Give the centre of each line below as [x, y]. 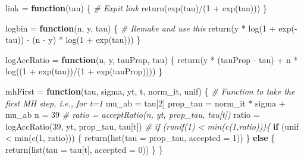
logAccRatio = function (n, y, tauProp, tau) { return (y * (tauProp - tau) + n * [152, 59]
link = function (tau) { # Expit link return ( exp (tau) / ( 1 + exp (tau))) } [136, 8]
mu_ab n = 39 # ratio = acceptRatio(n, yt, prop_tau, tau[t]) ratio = [133, 114]
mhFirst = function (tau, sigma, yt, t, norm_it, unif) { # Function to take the [150, 91]
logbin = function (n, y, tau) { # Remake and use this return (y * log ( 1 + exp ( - [151, 28]
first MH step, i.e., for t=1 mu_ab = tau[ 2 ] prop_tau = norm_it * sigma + [145, 103]
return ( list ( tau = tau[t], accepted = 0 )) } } [84, 149]
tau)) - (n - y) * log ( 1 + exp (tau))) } [73, 40]
